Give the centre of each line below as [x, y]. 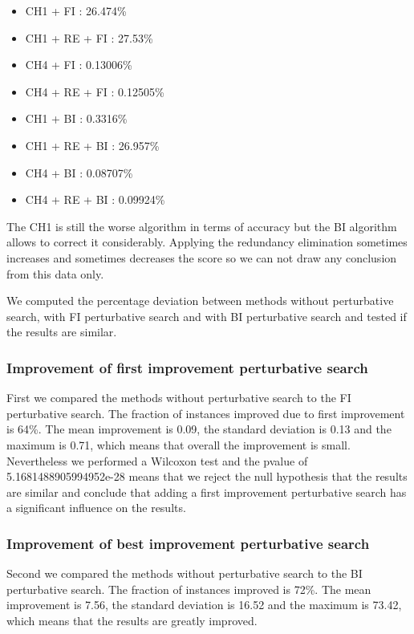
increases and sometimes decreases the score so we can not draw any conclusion [202, 257]
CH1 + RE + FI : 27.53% [89, 37]
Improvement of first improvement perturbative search [187, 367]
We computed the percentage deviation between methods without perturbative [200, 301]
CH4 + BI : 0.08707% [79, 172]
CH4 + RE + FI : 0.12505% [95, 91]
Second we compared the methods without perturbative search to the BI [185, 573]
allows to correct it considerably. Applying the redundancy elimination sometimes [207, 242]
